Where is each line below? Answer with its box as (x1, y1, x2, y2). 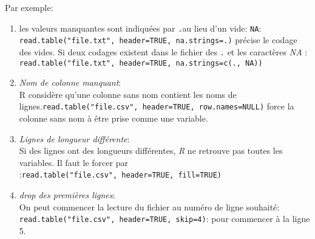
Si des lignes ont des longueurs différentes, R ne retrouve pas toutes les (19, 144, 283, 157)
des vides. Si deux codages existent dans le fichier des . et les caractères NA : (19, 45, 308, 58)
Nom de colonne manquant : (19, 76, 121, 89)
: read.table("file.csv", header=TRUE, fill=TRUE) (19, 168, 222, 181)
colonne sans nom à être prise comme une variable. (19, 112, 208, 125)
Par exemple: (5, 1, 53, 13)
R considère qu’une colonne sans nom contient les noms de (19, 88, 237, 100)
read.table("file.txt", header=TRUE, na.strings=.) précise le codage (19, 33, 297, 46)
